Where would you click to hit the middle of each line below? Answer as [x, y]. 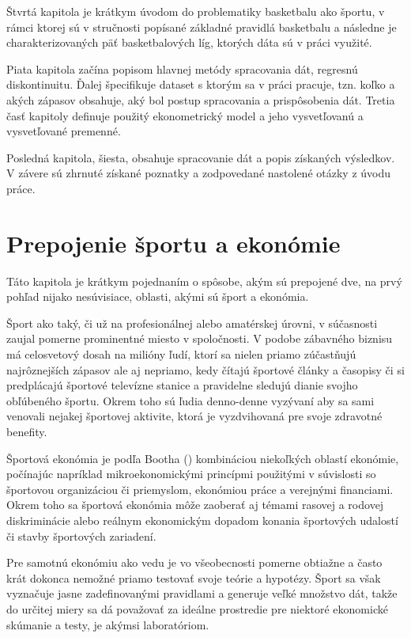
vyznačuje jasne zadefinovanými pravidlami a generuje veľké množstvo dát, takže [202, 593]
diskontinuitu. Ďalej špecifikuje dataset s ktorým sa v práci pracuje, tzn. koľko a [201, 84]
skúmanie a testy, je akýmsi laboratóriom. [108, 624]
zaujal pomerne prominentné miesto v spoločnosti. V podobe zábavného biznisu [200, 338]
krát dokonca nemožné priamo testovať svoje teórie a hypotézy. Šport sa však [194, 577]
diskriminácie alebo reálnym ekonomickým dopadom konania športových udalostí [202, 520]
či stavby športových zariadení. [81, 535]
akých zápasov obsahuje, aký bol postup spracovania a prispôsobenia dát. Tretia [201, 99]
